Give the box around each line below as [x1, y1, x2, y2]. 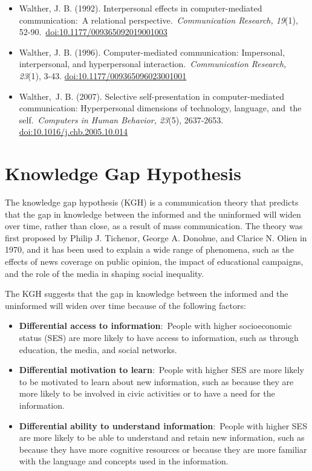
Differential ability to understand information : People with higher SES [19, 419, 307, 432]
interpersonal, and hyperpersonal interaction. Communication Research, [19, 57, 287, 70]
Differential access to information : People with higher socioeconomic [19, 319, 292, 332]
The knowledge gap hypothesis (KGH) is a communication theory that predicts [5, 196, 299, 209]
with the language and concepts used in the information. [19, 455, 229, 467]
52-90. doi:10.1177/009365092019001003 [19, 25, 167, 38]
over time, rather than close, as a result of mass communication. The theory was [5, 219, 303, 232]
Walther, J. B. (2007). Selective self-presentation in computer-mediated [19, 89, 284, 102]
